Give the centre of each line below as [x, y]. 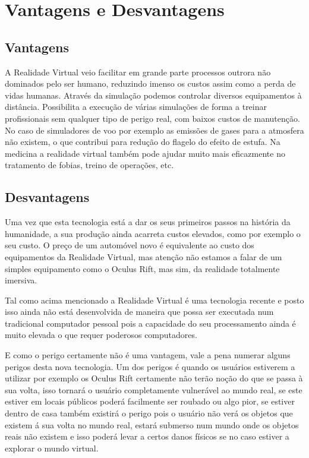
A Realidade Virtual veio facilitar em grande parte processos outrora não [138, 72]
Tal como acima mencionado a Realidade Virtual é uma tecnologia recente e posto [154, 300]
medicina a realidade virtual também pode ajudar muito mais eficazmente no [145, 153]
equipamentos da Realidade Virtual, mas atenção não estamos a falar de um [144, 256]
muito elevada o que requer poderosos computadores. [101, 335]
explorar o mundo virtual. [52, 448]
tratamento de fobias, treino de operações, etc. [89, 165]
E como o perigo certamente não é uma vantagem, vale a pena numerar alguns [148, 355]
